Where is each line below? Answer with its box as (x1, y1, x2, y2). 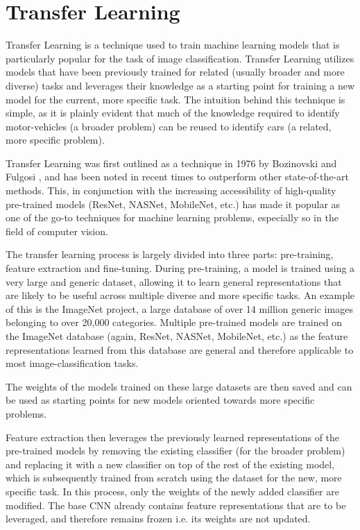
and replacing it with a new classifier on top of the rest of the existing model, (6, 456, 335, 471)
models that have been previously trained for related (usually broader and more (6, 65, 345, 79)
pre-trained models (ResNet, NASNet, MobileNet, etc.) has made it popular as (6, 196, 341, 211)
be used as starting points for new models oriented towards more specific (6, 393, 315, 407)
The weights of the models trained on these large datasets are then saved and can (6, 379, 352, 393)
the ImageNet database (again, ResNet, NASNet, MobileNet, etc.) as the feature (6, 329, 348, 343)
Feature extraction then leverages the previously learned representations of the (6, 429, 340, 444)
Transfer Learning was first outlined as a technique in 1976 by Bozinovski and (6, 155, 337, 170)
